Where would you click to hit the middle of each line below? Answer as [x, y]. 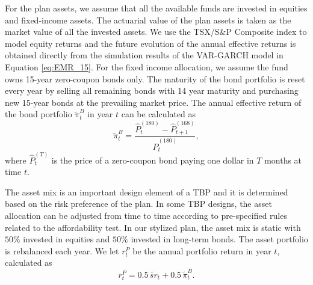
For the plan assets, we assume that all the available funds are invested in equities [156, 8]
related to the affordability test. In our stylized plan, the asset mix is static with [153, 227]
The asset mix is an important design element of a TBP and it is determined [147, 192]
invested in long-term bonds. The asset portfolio [219, 239]
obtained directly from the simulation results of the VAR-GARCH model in [144, 55]
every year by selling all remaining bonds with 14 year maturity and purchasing [152, 90]
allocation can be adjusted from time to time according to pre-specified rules [146, 216]
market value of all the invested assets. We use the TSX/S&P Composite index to [156, 32]
